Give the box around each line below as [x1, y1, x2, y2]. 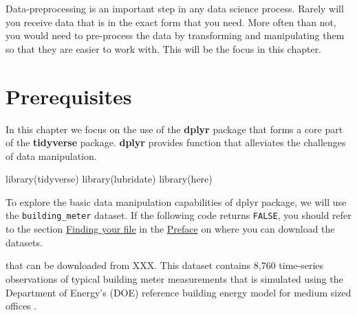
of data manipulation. [6, 148, 97, 163]
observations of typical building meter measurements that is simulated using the [6, 271, 343, 285]
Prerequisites [6, 82, 132, 110]
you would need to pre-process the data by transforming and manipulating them [6, 28, 345, 43]
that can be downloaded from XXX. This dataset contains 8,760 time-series [6, 258, 324, 272]
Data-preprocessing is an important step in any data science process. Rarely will [6, 1, 344, 15]
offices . [6, 299, 37, 313]
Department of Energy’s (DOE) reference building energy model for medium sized [6, 285, 351, 299]
